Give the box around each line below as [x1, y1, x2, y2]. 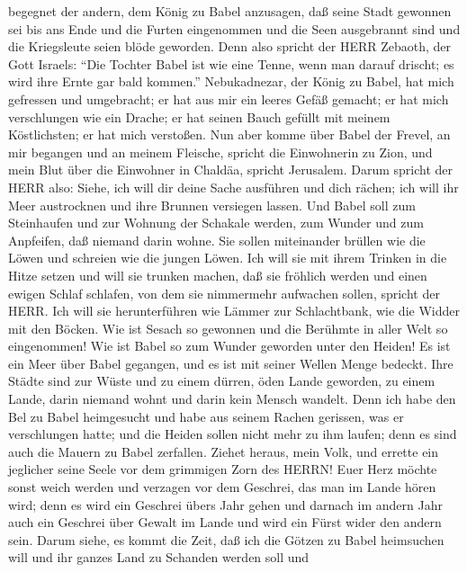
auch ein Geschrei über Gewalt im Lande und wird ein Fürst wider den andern [8, 513, 442, 532]
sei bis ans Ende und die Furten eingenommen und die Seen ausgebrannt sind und [8, 19, 461, 38]
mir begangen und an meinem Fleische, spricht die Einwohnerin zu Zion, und [8, 142, 433, 161]
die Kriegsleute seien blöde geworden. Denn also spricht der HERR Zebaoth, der [8, 37, 452, 56]
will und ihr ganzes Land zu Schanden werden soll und [8, 548, 310, 567]
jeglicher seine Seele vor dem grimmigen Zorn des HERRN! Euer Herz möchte [8, 460, 437, 478]
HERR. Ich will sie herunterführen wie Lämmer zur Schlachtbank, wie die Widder [8, 301, 460, 320]
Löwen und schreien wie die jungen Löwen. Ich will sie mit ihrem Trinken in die [8, 248, 447, 267]
